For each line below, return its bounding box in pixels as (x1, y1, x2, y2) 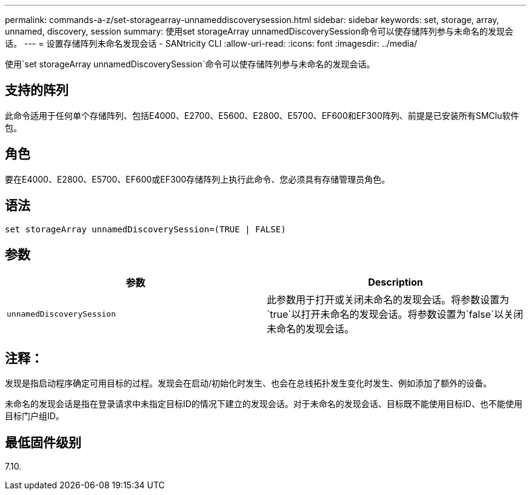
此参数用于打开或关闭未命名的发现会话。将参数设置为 (267, 294, 510, 306)
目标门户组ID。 (5, 411, 64, 422)
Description (368, 276, 423, 289)
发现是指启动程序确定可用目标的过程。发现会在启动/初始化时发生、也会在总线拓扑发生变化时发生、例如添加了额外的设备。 (5, 378, 492, 389)
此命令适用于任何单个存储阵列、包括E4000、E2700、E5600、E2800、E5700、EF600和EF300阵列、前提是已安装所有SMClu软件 (5, 110, 519, 121)
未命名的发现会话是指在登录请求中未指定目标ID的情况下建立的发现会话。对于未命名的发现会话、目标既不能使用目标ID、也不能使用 (5, 399, 523, 409)
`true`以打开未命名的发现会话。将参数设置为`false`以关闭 (267, 308, 524, 321)
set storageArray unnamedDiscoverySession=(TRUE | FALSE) (5, 224, 286, 234)
